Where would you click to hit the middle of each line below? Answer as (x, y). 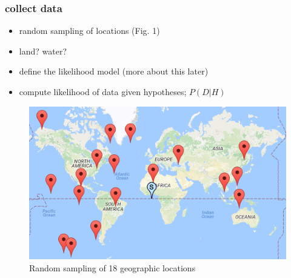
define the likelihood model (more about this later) (114, 71)
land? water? (43, 51)
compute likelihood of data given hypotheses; (103, 91)
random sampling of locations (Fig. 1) (89, 31)
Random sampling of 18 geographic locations (112, 267)
